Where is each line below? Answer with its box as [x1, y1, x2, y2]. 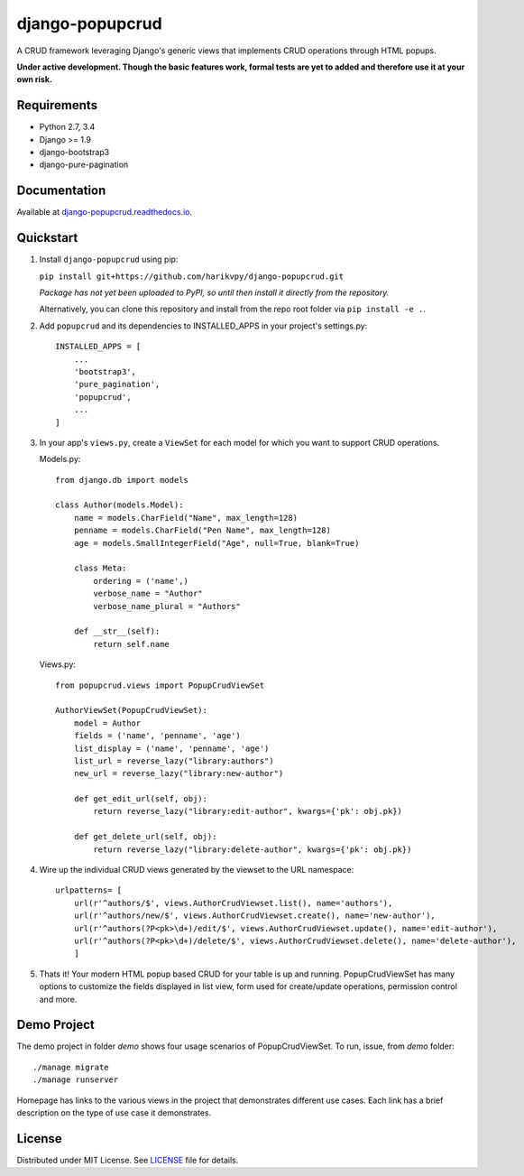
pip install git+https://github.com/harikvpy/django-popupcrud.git [39, 271, 345, 282]
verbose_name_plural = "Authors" [93, 601, 241, 611]
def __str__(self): [73, 626, 161, 636]
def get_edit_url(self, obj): [73, 794, 207, 804]
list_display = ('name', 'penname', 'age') [73, 743, 270, 754]
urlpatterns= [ [55, 885, 123, 895]
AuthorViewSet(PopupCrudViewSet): [55, 705, 207, 716]
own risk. [16, 74, 53, 85]
